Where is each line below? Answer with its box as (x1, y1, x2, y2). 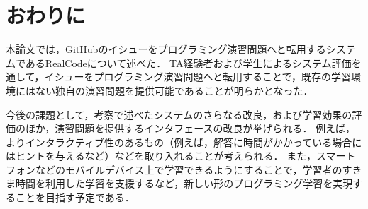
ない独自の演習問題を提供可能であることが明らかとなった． (35, 83, 313, 97)
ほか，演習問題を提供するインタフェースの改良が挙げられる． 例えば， (25, 121, 356, 136)
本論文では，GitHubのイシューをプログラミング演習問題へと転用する (6, 42, 326, 56)
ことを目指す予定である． (15, 190, 135, 205)
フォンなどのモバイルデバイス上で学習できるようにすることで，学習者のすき (6, 162, 362, 177)
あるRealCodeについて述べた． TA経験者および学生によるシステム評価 (25, 55, 352, 70)
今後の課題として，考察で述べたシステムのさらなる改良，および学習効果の (6, 107, 352, 121)
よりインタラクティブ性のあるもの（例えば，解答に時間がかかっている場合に (6, 134, 362, 149)
